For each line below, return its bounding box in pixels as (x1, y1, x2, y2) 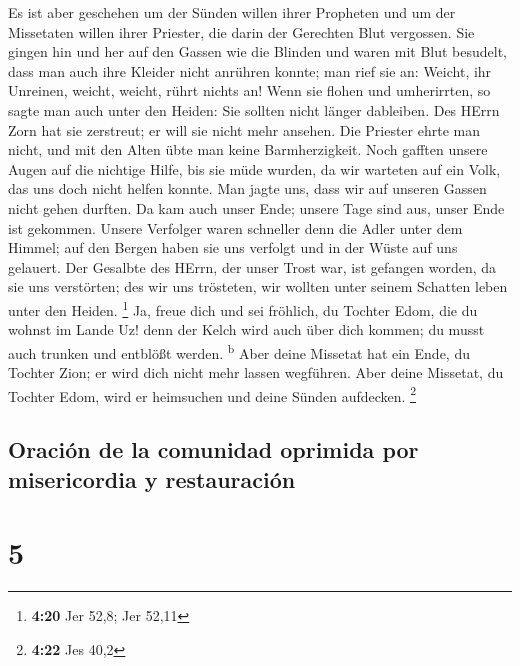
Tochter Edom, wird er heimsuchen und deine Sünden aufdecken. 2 (8, 382, 416, 406)
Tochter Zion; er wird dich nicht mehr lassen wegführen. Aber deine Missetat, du (8, 362, 504, 382)
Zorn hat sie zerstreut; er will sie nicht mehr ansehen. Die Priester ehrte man (8, 119, 480, 140)
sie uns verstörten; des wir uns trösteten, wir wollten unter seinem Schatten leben (8, 276, 508, 297)
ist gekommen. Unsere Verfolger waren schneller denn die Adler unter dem (8, 217, 463, 238)
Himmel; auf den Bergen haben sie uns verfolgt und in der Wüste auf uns (8, 237, 458, 258)
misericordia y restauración (8, 463, 296, 494)
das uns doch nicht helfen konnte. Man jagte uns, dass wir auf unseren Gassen (8, 178, 487, 199)
